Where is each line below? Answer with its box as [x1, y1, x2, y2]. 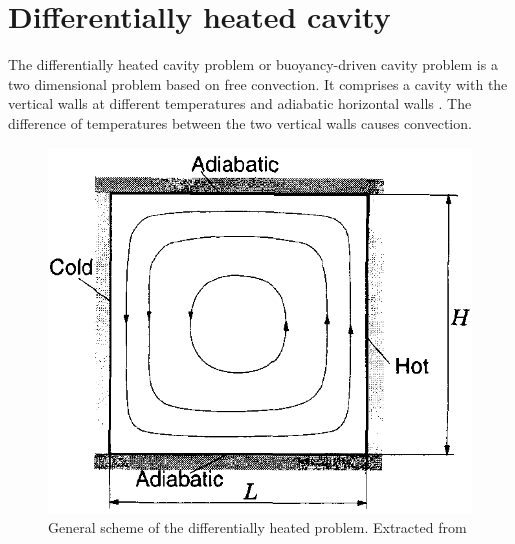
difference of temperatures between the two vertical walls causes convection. [8, 112, 472, 133]
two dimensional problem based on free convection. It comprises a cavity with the [8, 73, 508, 94]
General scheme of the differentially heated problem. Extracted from [48, 516, 467, 537]
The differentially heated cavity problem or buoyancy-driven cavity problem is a [8, 54, 498, 75]
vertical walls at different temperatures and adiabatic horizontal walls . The [8, 93, 472, 114]
